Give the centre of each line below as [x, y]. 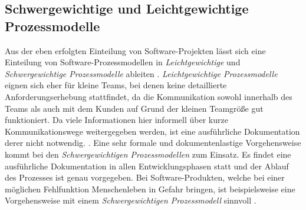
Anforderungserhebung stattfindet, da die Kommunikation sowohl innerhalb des [149, 96]
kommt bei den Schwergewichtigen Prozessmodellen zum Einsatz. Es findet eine [148, 154]
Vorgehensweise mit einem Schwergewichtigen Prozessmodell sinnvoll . [131, 200]
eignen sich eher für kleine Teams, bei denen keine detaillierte [116, 85]
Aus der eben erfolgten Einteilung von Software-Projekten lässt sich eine [135, 50]
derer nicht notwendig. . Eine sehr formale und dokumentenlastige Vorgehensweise [153, 143]
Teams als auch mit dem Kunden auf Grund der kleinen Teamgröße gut [134, 108]
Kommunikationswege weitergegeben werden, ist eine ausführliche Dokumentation [152, 131]
